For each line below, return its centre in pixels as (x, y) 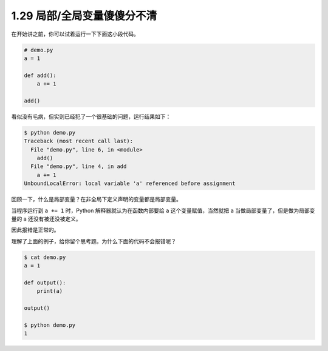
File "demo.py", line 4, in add (79, 166)
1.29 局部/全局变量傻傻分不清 (84, 16)
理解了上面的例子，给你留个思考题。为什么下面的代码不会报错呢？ (94, 241)
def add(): (40, 75)
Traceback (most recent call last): (79, 141)
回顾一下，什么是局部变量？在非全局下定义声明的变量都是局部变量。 (96, 199)
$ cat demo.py (45, 257)
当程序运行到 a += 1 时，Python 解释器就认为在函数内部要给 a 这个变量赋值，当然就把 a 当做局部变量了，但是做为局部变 (163, 210)
